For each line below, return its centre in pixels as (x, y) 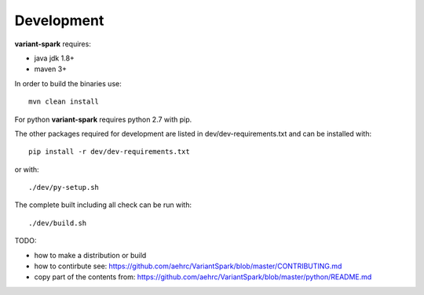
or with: (27, 169)
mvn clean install (64, 102)
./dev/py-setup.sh (64, 188)
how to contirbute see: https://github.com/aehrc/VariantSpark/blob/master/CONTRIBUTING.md (188, 266)
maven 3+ (50, 69)
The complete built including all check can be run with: (103, 205)
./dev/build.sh (58, 223)
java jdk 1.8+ (54, 58)
